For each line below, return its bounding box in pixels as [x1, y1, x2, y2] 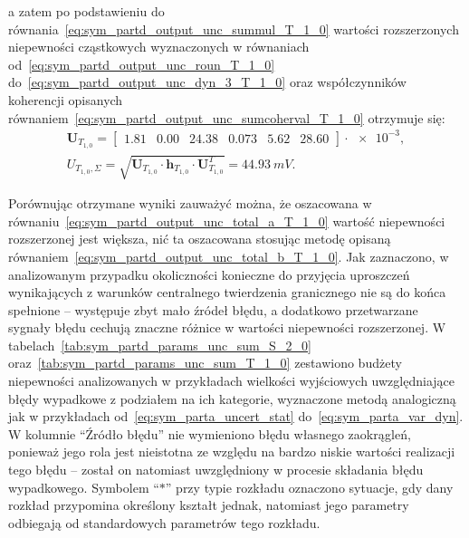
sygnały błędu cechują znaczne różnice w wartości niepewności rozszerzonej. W [8, 318, 446, 337]
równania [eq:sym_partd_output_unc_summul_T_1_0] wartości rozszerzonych [8, 19, 459, 38]
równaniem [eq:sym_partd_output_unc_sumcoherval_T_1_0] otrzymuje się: [8, 108, 445, 127]
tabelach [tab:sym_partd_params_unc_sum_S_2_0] [8, 335, 311, 354]
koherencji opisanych [8, 90, 123, 109]
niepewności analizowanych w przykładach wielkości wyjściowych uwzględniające [8, 371, 455, 390]
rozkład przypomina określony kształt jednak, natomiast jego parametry [8, 495, 409, 514]
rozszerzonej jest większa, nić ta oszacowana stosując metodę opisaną [8, 229, 391, 248]
